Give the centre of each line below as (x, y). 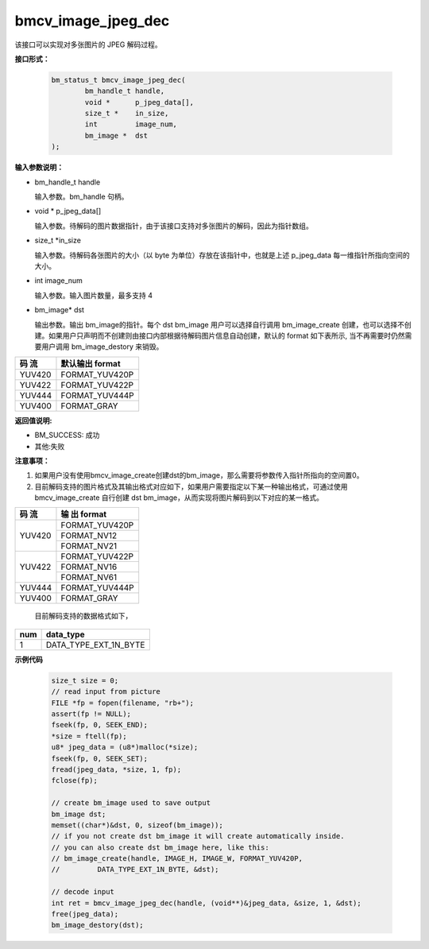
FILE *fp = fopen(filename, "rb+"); (123, 703)
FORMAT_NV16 (89, 567)
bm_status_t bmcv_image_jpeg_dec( (118, 80)
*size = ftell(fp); (89, 736)
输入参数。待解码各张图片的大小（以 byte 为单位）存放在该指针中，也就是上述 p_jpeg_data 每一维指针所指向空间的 (222, 255)
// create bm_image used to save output (131, 803)
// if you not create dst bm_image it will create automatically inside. (198, 836)
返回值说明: (33, 420)
